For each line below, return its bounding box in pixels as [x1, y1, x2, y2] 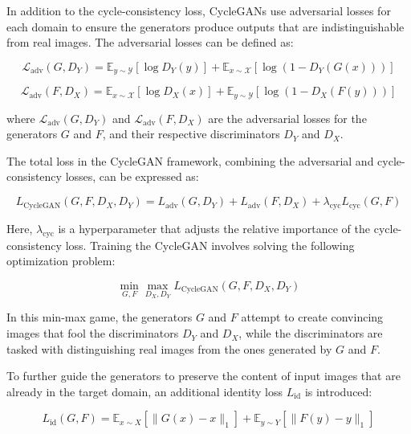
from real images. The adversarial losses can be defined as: [6, 34, 294, 51]
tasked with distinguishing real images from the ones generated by [6, 340, 332, 357]
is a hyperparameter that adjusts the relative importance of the [58, 219, 371, 236]
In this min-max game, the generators [6, 309, 193, 325]
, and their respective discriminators [102, 125, 280, 142]
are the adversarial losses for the [208, 109, 367, 126]
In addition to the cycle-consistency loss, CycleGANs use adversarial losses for [6, 2, 391, 18]
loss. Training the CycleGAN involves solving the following [65, 236, 355, 253]
